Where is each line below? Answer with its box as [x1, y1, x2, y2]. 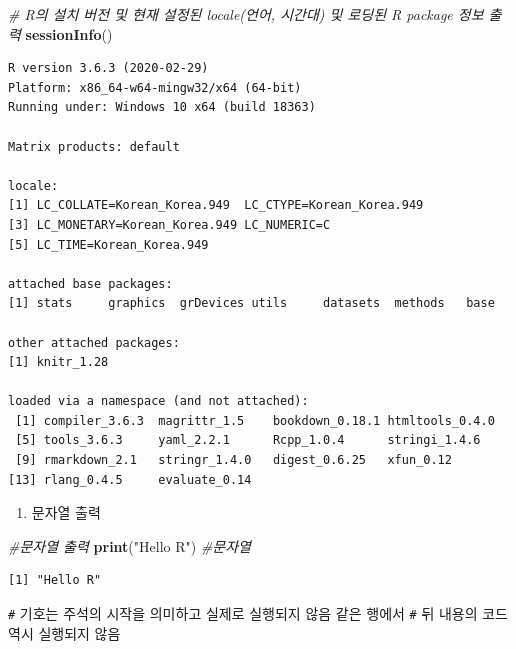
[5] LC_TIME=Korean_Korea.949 [8, 237, 209, 252]
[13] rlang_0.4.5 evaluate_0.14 [8, 472, 252, 487]
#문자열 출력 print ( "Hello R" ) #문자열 [8, 535, 251, 556]
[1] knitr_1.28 [8, 355, 109, 370]
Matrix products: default [8, 139, 180, 154]
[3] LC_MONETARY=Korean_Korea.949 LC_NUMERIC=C [8, 217, 331, 232]
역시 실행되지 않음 [8, 622, 121, 643]
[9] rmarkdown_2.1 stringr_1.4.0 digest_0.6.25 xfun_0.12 [15, 453, 452, 468]
